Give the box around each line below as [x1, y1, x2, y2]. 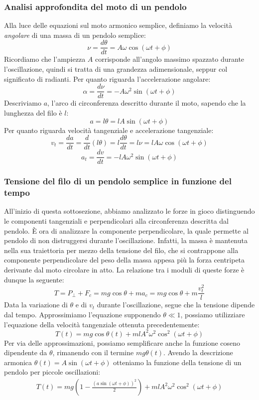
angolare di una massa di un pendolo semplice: [4, 29, 146, 40]
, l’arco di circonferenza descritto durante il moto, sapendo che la [47, 98, 246, 108]
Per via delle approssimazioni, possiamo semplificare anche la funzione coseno [4, 337, 241, 348]
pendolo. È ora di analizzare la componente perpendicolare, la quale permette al [4, 225, 249, 236]
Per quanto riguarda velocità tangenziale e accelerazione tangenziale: [4, 125, 214, 135]
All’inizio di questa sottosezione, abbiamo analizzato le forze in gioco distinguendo [4, 206, 255, 216]
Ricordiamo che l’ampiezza [4, 54, 86, 64]
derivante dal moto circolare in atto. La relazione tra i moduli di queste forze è [4, 264, 245, 274]
